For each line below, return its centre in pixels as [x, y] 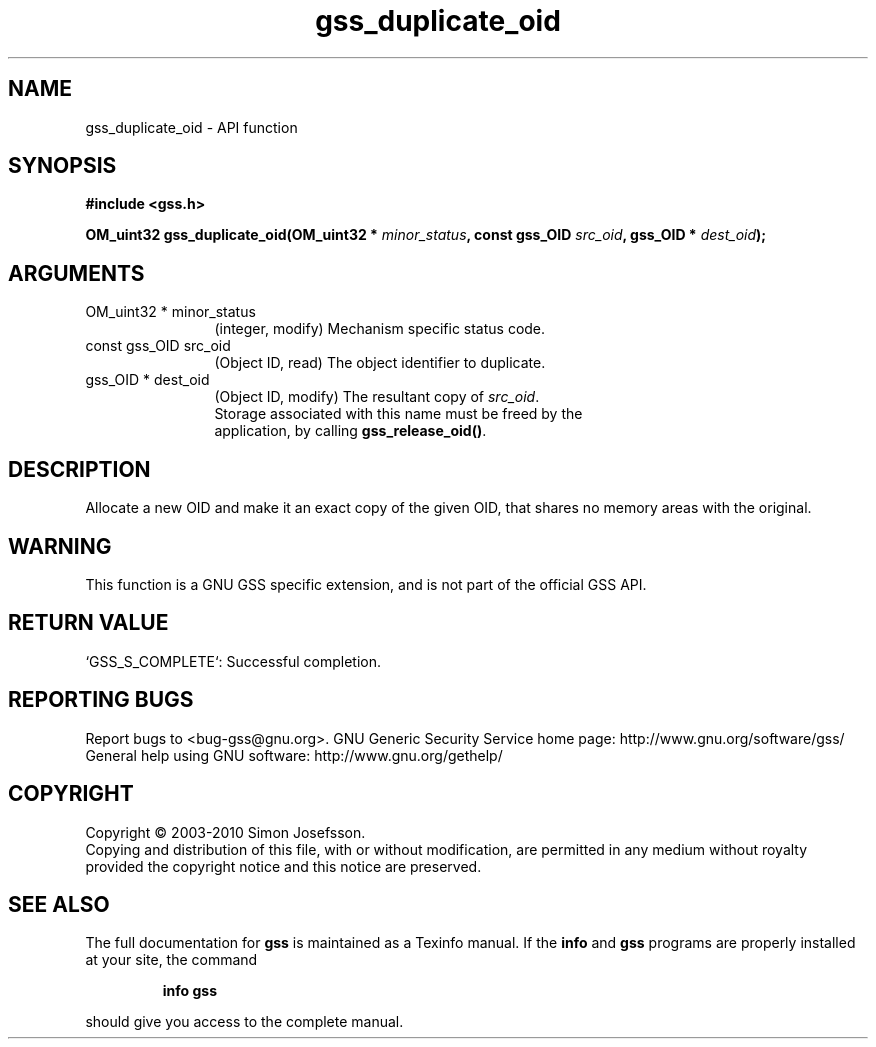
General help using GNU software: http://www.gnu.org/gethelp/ [294, 755]
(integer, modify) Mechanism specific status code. [380, 329]
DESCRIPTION [79, 469]
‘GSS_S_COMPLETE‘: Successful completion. [233, 661]
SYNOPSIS [62, 166]
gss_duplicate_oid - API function [191, 127]
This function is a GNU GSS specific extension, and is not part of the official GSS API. [366, 584]
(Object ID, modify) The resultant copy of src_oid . [377, 397]
